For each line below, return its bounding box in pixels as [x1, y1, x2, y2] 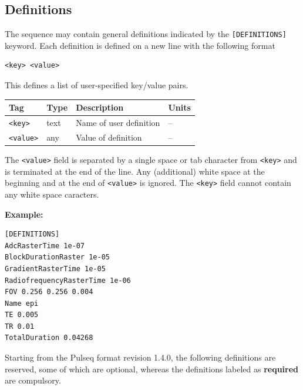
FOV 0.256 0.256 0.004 [5, 288, 93, 296]
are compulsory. [5, 374, 61, 386]
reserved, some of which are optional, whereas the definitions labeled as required [5, 362, 299, 375]
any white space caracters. [5, 188, 99, 200]
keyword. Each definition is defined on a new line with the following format [5, 39, 275, 51]
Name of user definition [76, 116, 160, 129]
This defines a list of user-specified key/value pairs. [5, 79, 188, 91]
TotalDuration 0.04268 [5, 334, 93, 342]
